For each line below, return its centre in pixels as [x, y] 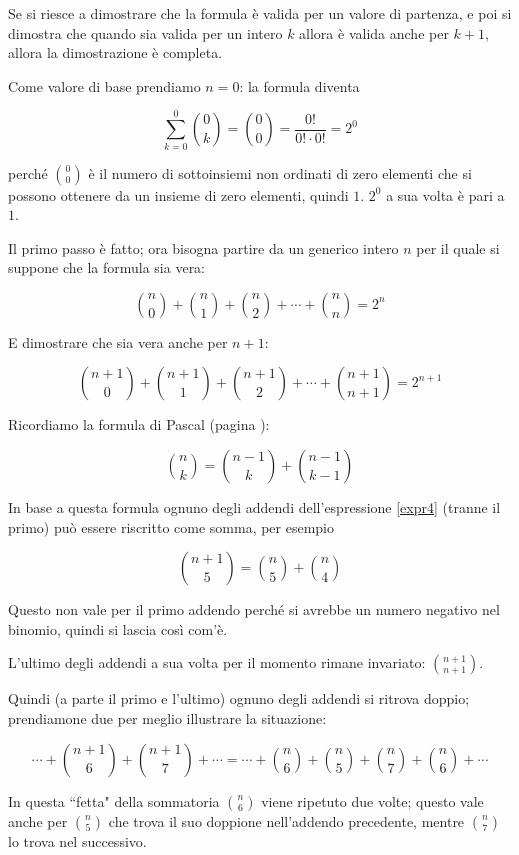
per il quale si [458, 247]
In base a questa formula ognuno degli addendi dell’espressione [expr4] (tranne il [254, 507]
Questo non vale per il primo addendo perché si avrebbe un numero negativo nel [254, 609]
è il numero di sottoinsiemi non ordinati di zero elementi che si [280, 172]
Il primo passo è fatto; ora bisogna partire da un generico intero [203, 247]
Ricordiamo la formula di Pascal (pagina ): [139, 424]
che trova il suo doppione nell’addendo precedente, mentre [286, 820]
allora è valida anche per [374, 32]
